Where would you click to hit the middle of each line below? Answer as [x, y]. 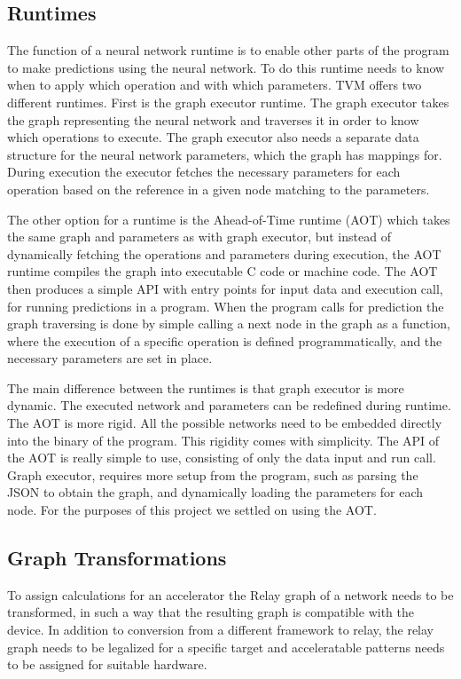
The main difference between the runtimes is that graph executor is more [206, 387]
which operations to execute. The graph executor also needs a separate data [213, 137]
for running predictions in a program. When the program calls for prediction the [226, 306]
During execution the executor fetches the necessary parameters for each [204, 172]
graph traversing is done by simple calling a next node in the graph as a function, [229, 324]
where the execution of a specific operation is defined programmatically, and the [225, 340]
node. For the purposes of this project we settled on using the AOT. [192, 510]
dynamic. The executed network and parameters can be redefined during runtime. [229, 405]
